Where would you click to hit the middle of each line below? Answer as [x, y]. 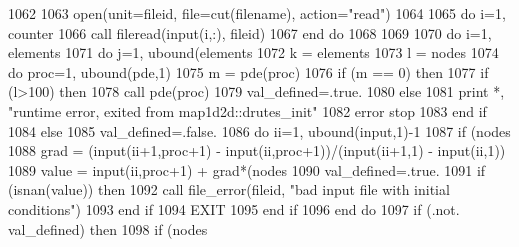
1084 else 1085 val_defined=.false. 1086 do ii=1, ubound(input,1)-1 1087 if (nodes [259, 130]
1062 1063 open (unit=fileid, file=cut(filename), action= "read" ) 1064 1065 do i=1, [257, 13]
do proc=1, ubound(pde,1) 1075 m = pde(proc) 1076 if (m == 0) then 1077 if [248, 71]
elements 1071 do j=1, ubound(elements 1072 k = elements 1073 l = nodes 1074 [253, 52]
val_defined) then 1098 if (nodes [108, 228]
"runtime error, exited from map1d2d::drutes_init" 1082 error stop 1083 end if [247, 110]
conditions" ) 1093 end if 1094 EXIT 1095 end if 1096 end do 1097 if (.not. [234, 208]
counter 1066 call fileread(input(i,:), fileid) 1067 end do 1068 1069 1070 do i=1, [250, 32]
